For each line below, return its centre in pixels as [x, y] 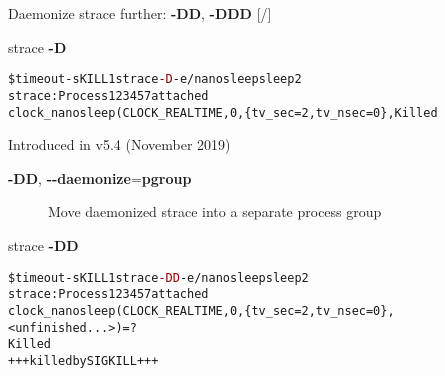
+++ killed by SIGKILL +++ [83, 360]
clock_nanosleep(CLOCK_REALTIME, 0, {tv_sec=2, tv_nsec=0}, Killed [223, 112]
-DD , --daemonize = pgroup [100, 177]
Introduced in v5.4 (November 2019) [119, 144]
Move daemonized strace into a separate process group [215, 211]
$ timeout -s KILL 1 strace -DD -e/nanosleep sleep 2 [158, 277]
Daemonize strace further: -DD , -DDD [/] [140, 13]
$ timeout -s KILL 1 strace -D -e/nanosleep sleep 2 [155, 79]
